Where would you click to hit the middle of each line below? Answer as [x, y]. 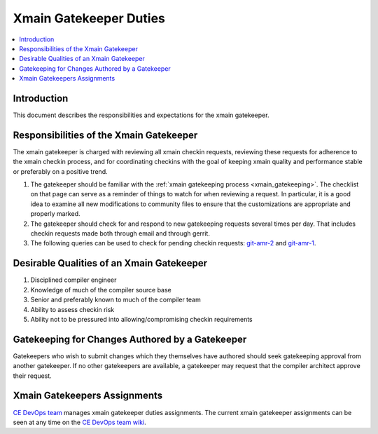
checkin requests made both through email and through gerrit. [120, 233]
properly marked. [55, 214]
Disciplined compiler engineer [73, 280]
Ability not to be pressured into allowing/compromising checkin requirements [141, 319]
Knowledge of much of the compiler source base [101, 290]
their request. [32, 376]
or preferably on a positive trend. [60, 171]
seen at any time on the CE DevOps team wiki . [79, 422]
